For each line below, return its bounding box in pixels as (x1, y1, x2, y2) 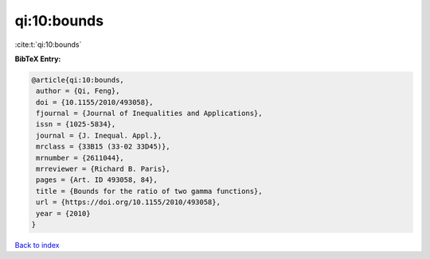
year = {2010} (36, 209, 91, 218)
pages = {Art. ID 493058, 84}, (36, 176, 158, 184)
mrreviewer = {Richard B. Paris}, (36, 164, 170, 174)
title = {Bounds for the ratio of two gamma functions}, (36, 187, 263, 195)
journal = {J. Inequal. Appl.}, (36, 131, 162, 140)
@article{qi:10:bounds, (31, 75, 125, 84)
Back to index (14, 240, 60, 249)
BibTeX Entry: (14, 54, 61, 64)
